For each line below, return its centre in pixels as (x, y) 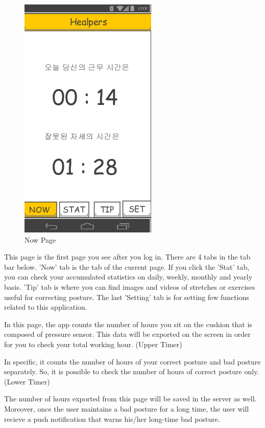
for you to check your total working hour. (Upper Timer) (93, 344)
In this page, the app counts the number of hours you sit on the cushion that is (128, 324)
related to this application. (46, 307)
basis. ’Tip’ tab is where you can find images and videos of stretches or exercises (130, 286)
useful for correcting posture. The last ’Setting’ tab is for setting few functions (127, 297)
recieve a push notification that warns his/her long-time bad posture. (112, 419)
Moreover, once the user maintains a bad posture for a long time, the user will (127, 408)
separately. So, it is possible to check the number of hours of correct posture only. (132, 371)
